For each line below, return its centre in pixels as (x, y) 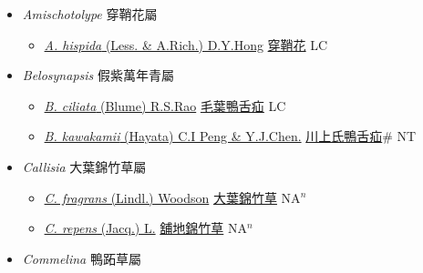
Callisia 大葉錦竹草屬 (84, 166)
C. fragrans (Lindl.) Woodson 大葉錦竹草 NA (172, 197)
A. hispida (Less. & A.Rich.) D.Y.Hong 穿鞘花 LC (186, 44)
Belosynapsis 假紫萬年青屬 (98, 75)
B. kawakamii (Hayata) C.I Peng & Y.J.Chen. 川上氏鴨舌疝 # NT (230, 136)
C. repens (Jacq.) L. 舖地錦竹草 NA (145, 228)
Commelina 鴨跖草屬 (82, 258)
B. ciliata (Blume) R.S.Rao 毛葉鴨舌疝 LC (165, 105)
